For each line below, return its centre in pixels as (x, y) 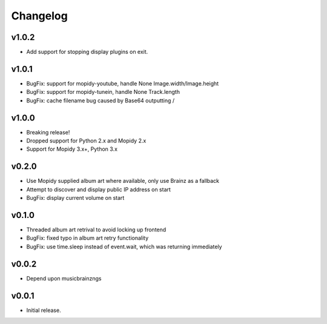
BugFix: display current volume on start (75, 198)
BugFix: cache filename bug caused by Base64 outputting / (101, 101)
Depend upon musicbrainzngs (64, 278)
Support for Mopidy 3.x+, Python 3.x (72, 149)
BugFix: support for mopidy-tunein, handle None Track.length (103, 92)
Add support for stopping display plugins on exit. (87, 52)
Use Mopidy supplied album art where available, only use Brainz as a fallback (123, 181)
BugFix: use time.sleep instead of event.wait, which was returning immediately (124, 246)
